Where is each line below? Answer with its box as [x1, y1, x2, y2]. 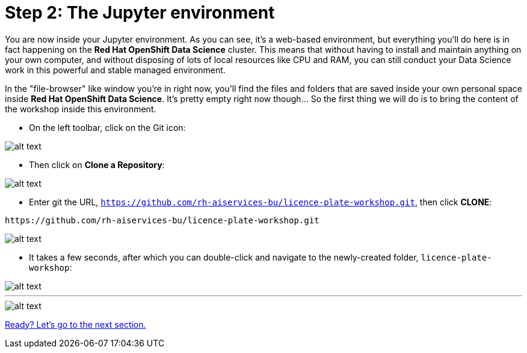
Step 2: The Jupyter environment [5, 2, 275, 23]
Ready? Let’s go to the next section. [5, 319, 146, 330]
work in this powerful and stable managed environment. [5, 64, 226, 75]
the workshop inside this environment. [5, 103, 156, 114]
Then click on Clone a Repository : [29, 159, 165, 170]
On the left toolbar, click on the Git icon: [29, 122, 186, 133]
